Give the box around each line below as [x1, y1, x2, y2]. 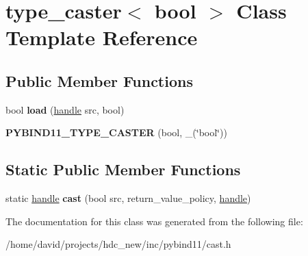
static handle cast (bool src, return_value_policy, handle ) [5, 191, 251, 205]
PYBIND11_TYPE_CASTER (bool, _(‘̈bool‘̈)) [5, 125, 227, 140]
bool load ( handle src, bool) [5, 102, 125, 116]
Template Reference [5, 23, 198, 51]
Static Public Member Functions [5, 159, 241, 180]
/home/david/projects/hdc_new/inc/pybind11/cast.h [5, 237, 231, 251]
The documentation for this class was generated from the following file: [5, 214, 303, 228]
